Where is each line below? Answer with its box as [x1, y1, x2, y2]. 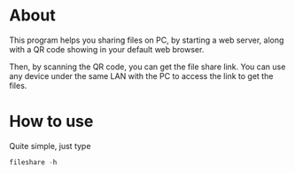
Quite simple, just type [9, 140, 91, 151]
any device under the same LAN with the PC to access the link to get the [9, 70, 274, 81]
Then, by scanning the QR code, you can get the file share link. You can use [9, 61, 286, 72]
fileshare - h [9, 157, 58, 167]
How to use [9, 112, 94, 131]
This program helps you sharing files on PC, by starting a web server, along [9, 35, 284, 45]
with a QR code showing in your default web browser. [9, 43, 205, 54]
